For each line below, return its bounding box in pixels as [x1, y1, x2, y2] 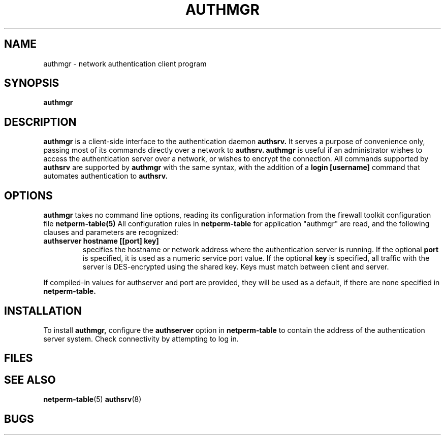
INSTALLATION [4, 304, 82, 317]
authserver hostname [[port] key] [43, 237, 159, 246]
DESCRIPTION [4, 115, 77, 128]
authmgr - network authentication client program [43, 59, 207, 68]
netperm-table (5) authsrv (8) [43, 395, 142, 404]
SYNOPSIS [4, 77, 59, 90]
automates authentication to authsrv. [43, 172, 168, 181]
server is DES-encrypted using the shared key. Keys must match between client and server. [82, 262, 389, 272]
